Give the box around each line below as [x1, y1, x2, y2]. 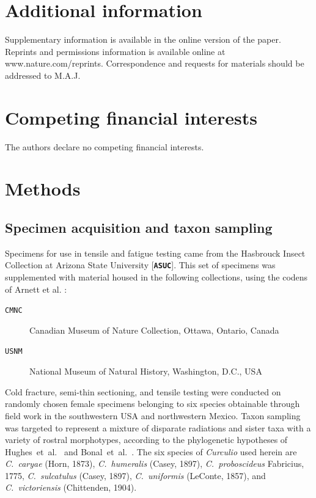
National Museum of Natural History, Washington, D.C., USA [29, 365, 262, 378]
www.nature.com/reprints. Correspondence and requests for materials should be [5, 57, 304, 70]
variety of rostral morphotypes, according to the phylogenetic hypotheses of [5, 433, 288, 446]
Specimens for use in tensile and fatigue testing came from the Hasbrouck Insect [5, 246, 306, 259]
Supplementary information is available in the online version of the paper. [5, 33, 281, 46]
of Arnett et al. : [5, 282, 67, 295]
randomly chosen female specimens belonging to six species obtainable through [5, 397, 300, 410]
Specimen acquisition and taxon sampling [5, 218, 273, 236]
